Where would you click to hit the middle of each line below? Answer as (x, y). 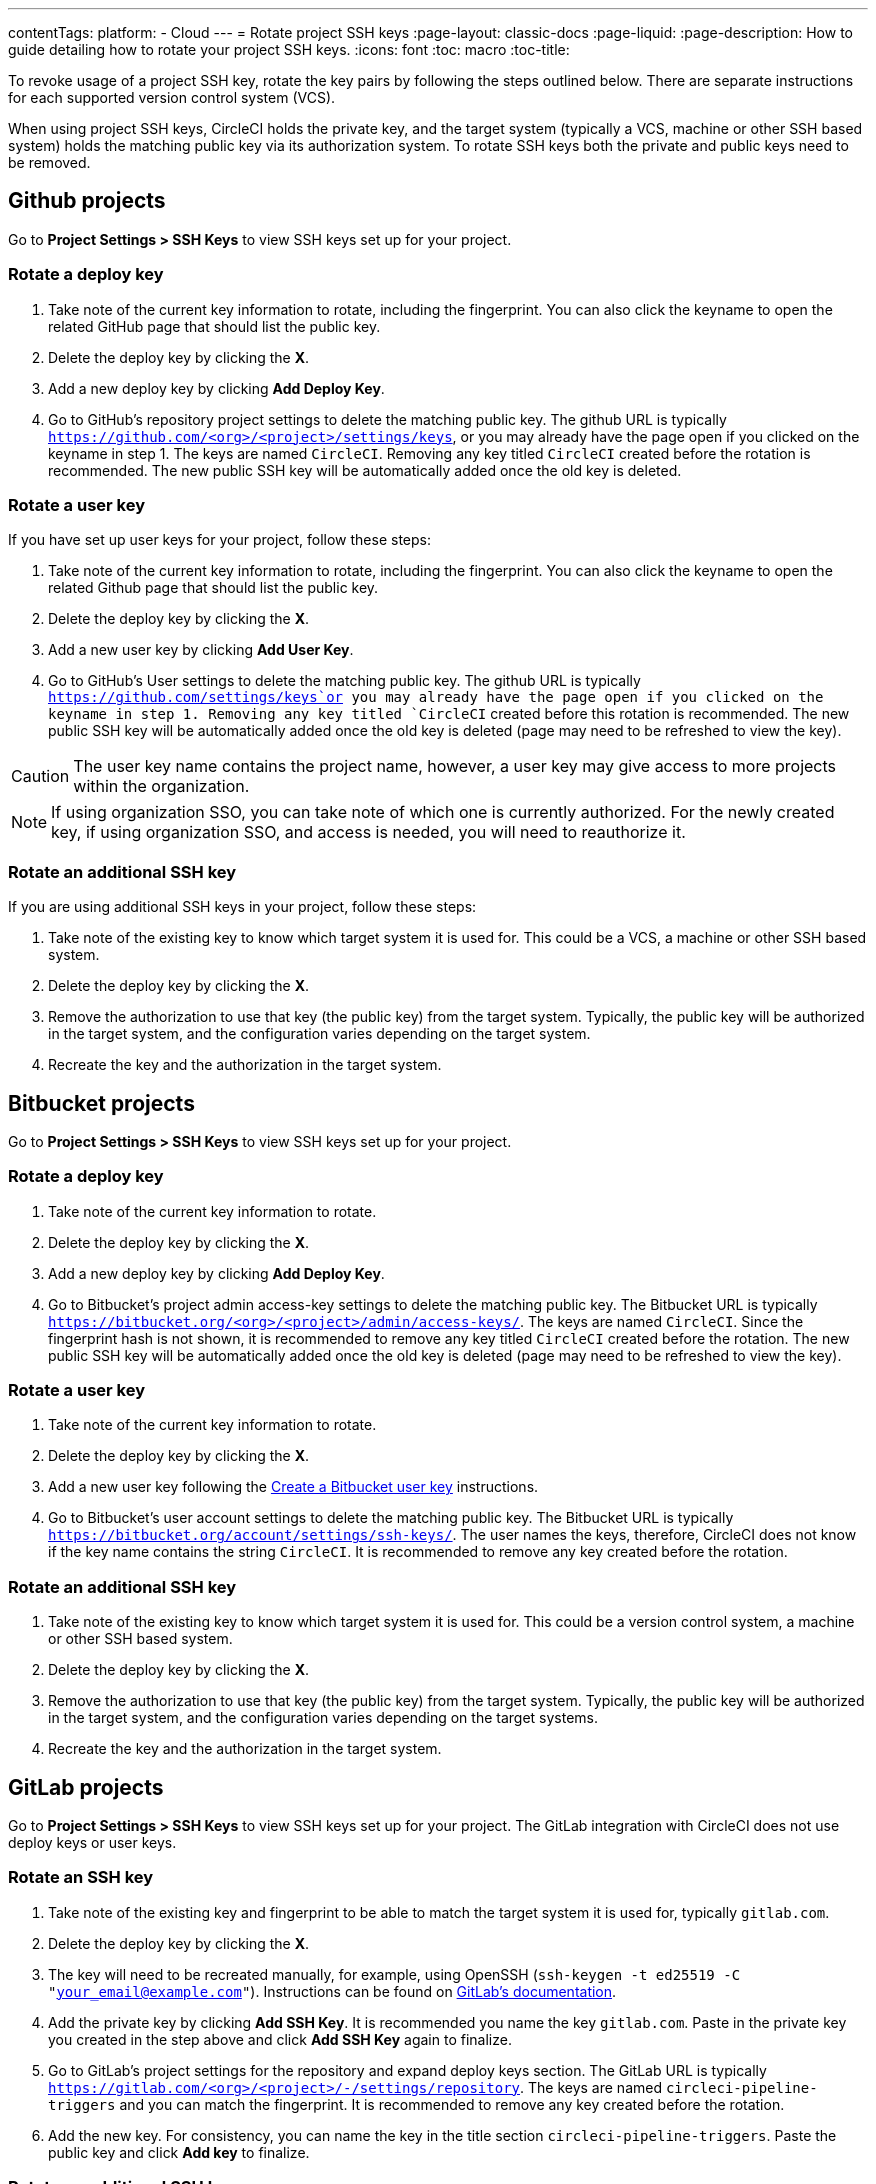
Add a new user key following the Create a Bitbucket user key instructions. (293, 1487)
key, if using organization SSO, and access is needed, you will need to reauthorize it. (368, 832)
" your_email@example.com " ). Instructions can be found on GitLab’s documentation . (332, 1991)
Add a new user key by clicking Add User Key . (201, 650)
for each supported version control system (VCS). (172, 97)
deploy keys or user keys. (92, 1843)
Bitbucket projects (101, 1103)
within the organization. (161, 786)
